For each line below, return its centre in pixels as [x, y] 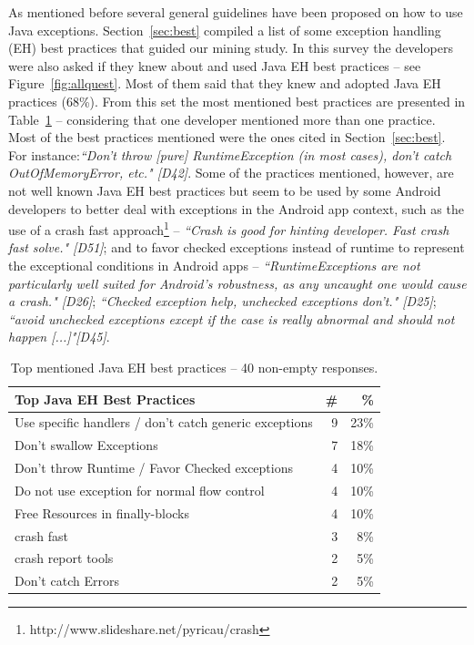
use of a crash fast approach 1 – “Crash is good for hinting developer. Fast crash [229, 228]
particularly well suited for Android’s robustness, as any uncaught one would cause [237, 283]
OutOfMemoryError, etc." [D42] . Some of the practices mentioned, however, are [231, 173]
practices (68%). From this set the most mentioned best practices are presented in [237, 101]
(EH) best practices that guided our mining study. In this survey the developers [231, 48]
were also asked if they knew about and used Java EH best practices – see [215, 65]
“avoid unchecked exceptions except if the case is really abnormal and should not [232, 318]
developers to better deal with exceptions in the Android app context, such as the [236, 208]
